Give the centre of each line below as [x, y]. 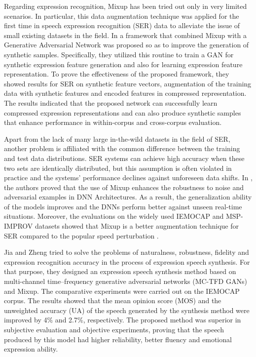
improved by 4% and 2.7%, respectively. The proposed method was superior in [123, 320]
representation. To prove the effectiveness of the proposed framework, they [117, 74]
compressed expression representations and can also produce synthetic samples [123, 112]
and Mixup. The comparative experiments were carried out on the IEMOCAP [122, 291]
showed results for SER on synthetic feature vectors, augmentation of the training [128, 83]
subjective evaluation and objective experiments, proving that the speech [114, 329]
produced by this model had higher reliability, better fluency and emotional [118, 339]
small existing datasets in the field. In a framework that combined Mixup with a [125, 35]
